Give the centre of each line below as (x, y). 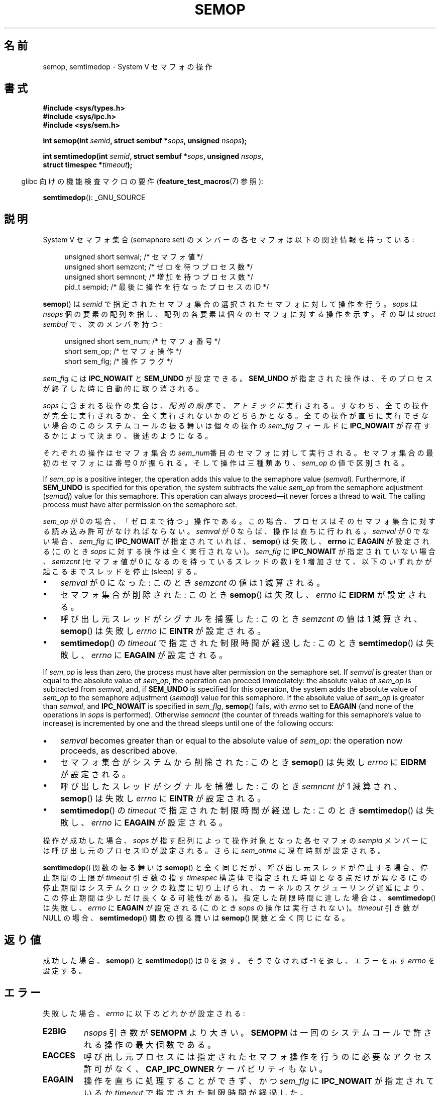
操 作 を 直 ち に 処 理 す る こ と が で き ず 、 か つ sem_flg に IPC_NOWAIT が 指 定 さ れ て (259, 1081)
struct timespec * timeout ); (88, 165)
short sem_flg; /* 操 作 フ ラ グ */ (119, 361)
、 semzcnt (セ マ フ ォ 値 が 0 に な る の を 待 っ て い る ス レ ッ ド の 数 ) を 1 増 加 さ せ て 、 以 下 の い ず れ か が (237, 562)
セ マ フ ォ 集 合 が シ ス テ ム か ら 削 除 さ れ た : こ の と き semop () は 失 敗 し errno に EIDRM (243, 762)
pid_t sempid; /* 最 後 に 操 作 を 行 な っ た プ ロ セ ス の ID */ (167, 287)
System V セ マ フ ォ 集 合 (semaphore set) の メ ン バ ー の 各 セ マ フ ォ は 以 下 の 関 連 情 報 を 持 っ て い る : (229, 240)
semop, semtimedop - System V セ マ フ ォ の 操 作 (128, 66)
